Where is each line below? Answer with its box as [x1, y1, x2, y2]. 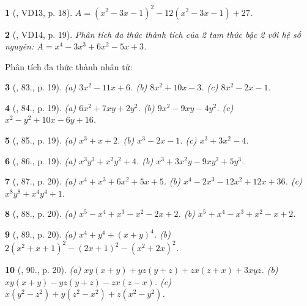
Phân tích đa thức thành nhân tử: [5, 60, 133, 73]
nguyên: [5, 40, 34, 53]
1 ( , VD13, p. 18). [5, 5, 73, 18]
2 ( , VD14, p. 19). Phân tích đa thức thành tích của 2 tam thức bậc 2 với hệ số [5, 27, 301, 40]
